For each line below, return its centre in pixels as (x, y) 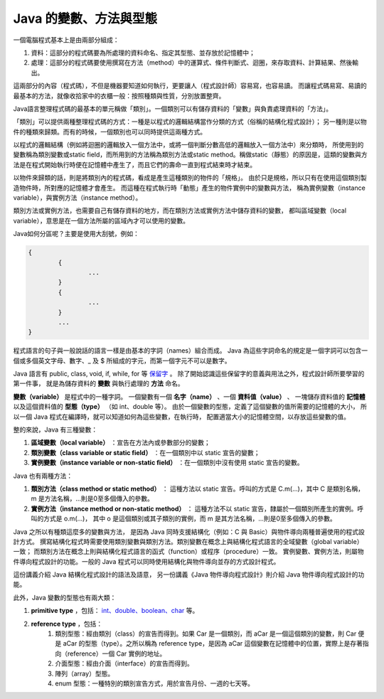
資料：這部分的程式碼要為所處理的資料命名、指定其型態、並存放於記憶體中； (143, 53)
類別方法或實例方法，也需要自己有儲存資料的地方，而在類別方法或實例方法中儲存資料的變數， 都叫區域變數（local (180, 210)
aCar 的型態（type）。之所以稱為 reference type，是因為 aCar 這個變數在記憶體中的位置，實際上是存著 (213, 644)
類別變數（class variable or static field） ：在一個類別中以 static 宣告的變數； (145, 452)
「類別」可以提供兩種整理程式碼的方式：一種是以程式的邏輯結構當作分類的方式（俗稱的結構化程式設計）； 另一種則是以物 (190, 122)
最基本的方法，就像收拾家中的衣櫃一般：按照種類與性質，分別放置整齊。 (119, 95)
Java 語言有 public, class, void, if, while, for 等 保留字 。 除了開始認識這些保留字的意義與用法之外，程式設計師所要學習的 (189, 374)
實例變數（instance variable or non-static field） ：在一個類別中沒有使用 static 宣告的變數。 (167, 463)
